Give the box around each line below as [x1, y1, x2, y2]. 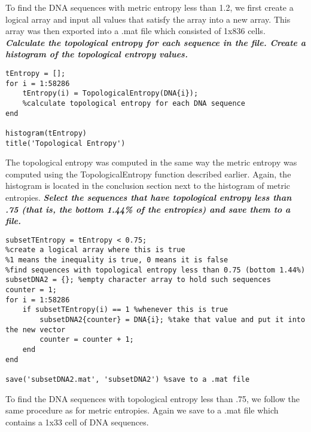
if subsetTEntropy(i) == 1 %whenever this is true [22, 305, 228, 314]
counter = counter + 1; [39, 335, 134, 344]
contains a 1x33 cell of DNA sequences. [5, 415, 149, 428]
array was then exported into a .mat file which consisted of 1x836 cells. [5, 24, 266, 37]
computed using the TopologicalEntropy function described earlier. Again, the [5, 167, 291, 180]
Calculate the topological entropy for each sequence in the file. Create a [5, 36, 306, 48]
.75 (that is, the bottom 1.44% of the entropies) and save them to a [5, 203, 291, 215]
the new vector [5, 325, 66, 334]
